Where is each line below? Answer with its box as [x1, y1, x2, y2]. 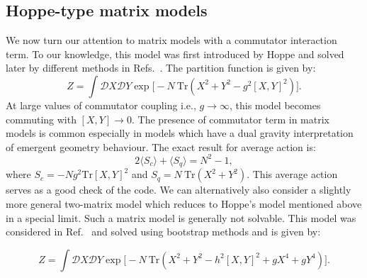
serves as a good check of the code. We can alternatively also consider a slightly [6, 182, 351, 197]
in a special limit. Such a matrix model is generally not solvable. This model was [6, 210, 356, 225]
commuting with [6, 111, 77, 126]
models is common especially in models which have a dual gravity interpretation [6, 126, 354, 140]
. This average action [247, 167, 338, 182]
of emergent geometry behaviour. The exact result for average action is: [6, 139, 316, 154]
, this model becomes [229, 97, 321, 112]
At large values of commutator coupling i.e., [6, 97, 196, 112]
